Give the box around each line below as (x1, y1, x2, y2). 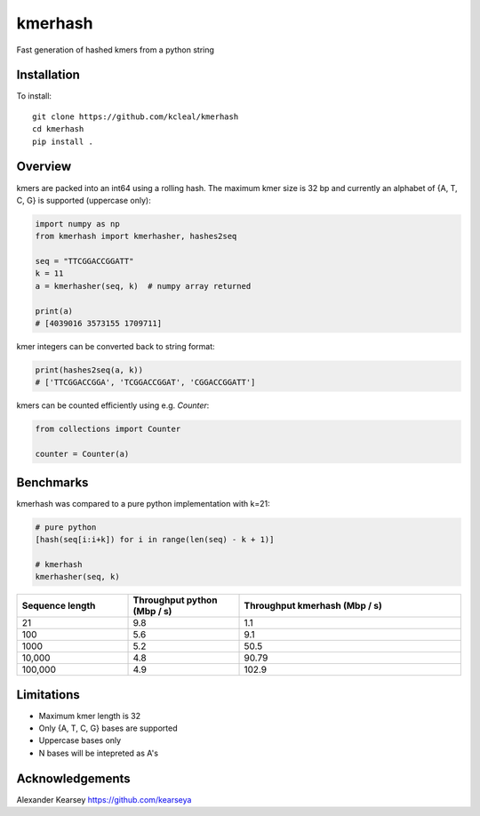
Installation (16, 68, 80, 83)
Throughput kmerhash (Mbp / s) (244, 600, 382, 612)
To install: (16, 91, 52, 101)
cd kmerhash (32, 124, 84, 134)
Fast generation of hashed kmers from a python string (16, 44, 215, 55)
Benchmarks (16, 475, 89, 490)
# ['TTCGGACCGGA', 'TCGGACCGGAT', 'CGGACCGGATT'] (35, 378, 256, 388)
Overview (16, 159, 72, 174)
